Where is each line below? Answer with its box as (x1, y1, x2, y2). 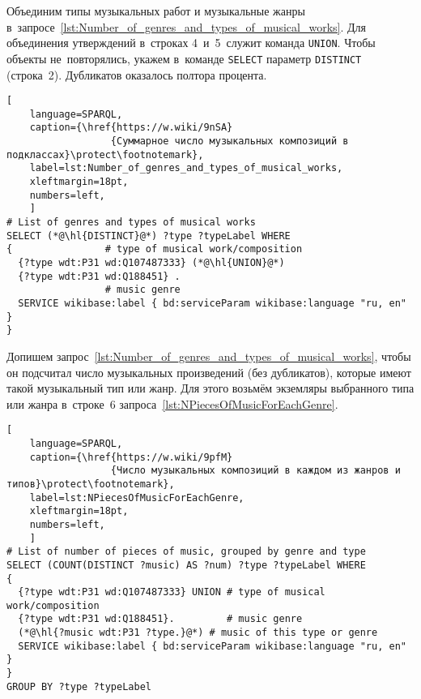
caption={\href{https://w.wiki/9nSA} (29, 122, 233, 134)
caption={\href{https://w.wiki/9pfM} (29, 451, 233, 463)
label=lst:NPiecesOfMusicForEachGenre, (29, 491, 245, 504)
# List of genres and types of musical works (6, 217, 256, 228)
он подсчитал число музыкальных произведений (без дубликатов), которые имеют (6, 363, 411, 380)
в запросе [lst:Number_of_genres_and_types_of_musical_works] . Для (6, 18, 366, 35)
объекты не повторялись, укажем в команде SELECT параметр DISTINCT (6, 49, 362, 66)
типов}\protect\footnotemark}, (6, 478, 175, 490)
